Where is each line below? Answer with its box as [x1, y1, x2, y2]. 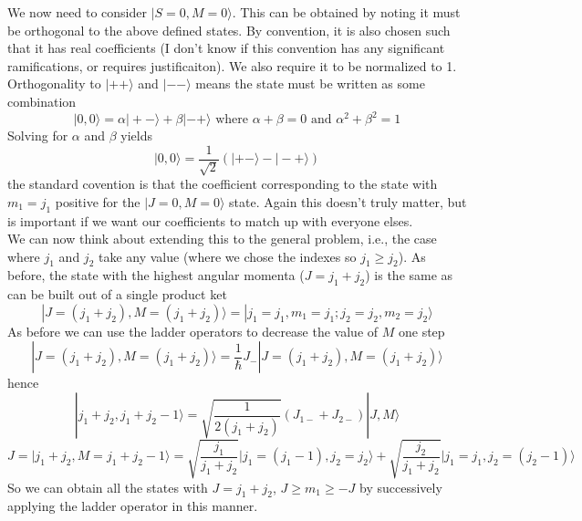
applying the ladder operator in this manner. [7, 496, 258, 516]
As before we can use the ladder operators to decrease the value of [7, 321, 379, 340]
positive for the [55, 192, 140, 211]
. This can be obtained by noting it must [232, 3, 461, 21]
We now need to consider [7, 3, 147, 21]
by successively [359, 477, 442, 496]
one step [398, 321, 445, 340]
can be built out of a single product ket [7, 285, 227, 304]
